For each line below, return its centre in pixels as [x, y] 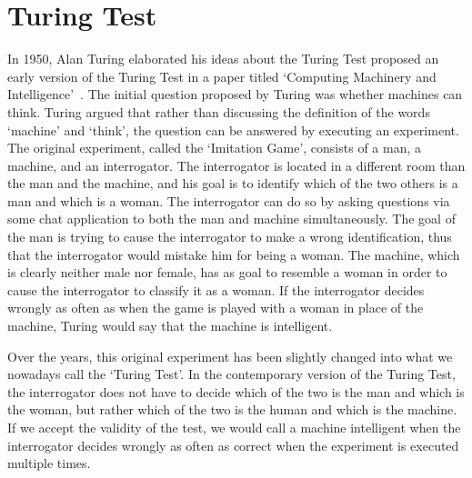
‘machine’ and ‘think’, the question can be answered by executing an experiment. [233, 129]
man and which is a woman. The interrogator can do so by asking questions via [229, 200]
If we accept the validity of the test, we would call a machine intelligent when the [234, 427]
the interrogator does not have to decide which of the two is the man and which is [236, 391]
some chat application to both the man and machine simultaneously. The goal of [231, 219]
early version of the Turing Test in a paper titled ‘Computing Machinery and [222, 76]
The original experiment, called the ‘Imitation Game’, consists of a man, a [214, 148]
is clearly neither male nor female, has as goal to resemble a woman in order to [227, 272]
